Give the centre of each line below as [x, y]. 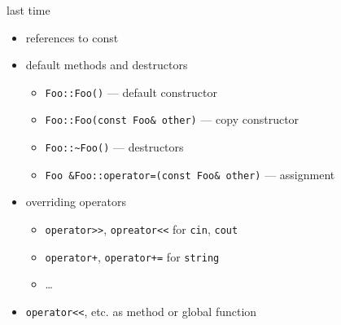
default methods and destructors [107, 65]
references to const [72, 37]
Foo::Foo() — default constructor [131, 92]
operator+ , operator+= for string [132, 256]
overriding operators [76, 202]
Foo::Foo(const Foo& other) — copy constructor [172, 119]
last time [28, 10]
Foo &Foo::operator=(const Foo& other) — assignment [190, 174]
